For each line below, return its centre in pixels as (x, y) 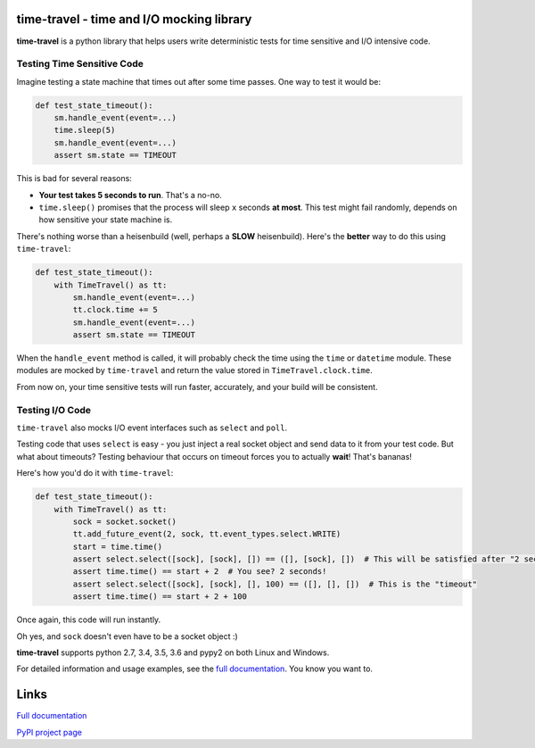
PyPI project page (49, 732)
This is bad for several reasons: (74, 179)
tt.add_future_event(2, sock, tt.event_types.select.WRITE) (207, 534)
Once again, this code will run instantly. (89, 619)
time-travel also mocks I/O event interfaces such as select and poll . (152, 428)
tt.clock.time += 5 (115, 310)
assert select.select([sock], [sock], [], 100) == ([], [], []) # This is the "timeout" (275, 584)
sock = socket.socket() (125, 521)
